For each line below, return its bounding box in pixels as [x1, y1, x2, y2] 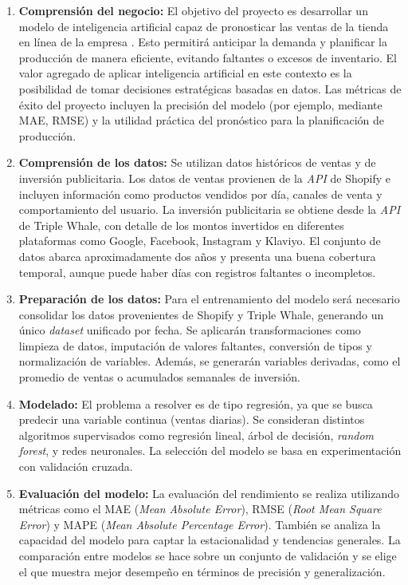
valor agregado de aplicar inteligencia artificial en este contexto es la [18, 65, 352, 81]
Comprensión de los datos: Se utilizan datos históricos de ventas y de [18, 154, 376, 171]
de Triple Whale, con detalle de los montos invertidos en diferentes [18, 216, 344, 233]
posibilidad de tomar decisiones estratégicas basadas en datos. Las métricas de [18, 80, 402, 97]
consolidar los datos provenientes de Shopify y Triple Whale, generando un [18, 306, 384, 322]
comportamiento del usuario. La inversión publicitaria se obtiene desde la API [18, 201, 401, 218]
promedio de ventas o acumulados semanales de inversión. [18, 369, 300, 385]
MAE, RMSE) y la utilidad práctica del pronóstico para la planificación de [18, 112, 384, 128]
